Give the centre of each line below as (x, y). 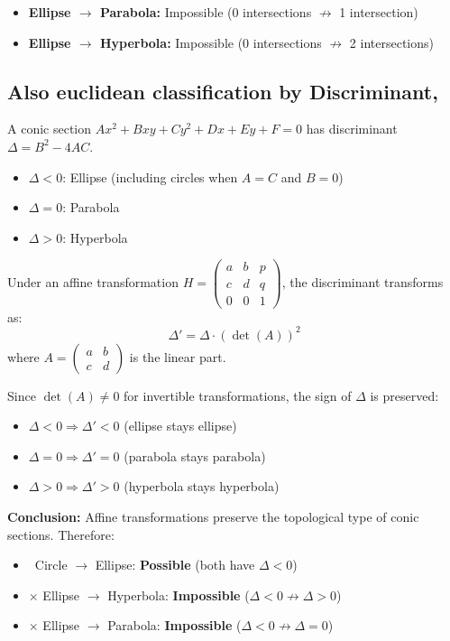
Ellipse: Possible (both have (175, 565)
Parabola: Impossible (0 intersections (206, 12)
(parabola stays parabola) (195, 455)
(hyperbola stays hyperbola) (202, 486)
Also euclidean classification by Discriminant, (223, 91)
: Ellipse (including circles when (150, 177)
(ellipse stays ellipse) (180, 426)
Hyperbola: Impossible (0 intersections (211, 42)
